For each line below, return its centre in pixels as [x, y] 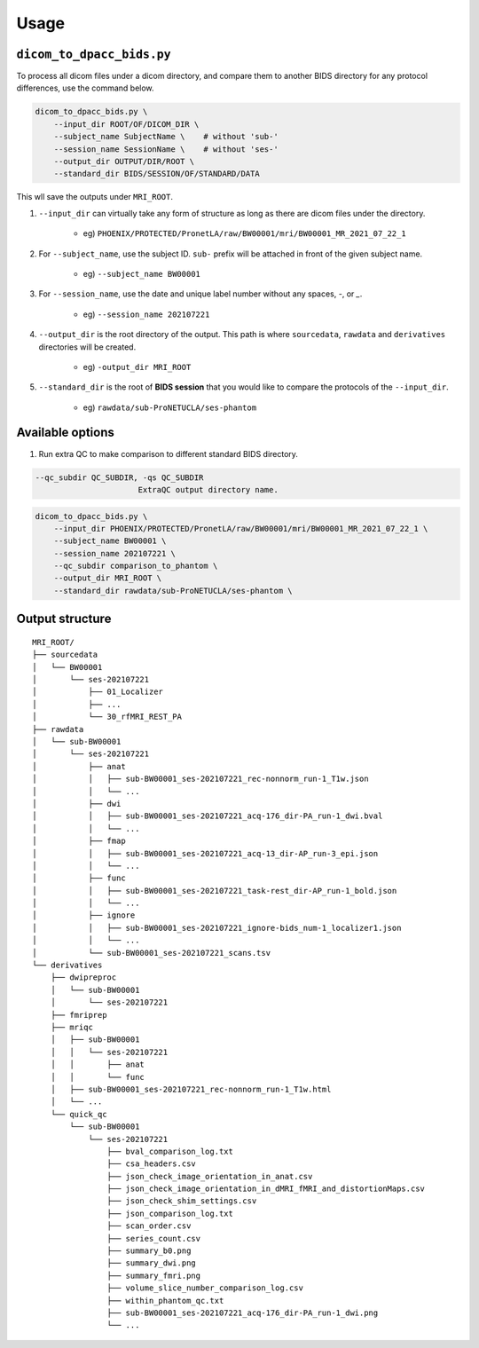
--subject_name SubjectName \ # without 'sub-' [166, 137]
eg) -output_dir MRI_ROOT [137, 367]
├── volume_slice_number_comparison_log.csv [205, 1288]
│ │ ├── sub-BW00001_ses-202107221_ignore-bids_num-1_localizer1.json [217, 928]
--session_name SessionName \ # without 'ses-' [166, 149]
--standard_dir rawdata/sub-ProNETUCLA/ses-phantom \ [173, 591]
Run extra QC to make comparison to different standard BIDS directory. [169, 453]
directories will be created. [87, 347]
